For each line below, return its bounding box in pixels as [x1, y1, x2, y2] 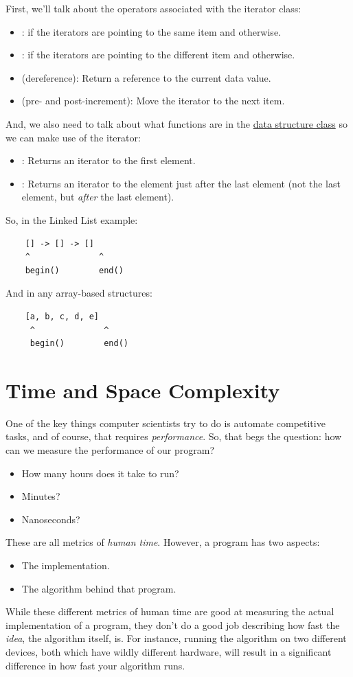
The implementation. [21, 558, 110, 572]
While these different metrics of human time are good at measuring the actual [5, 604, 334, 619]
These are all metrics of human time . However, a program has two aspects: [5, 535, 320, 549]
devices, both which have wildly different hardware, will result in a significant [5, 644, 332, 658]
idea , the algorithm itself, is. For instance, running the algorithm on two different [5, 631, 347, 645]
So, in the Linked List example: [5, 212, 138, 227]
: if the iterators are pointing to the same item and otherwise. [21, 24, 281, 38]
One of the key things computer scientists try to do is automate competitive [5, 415, 326, 430]
